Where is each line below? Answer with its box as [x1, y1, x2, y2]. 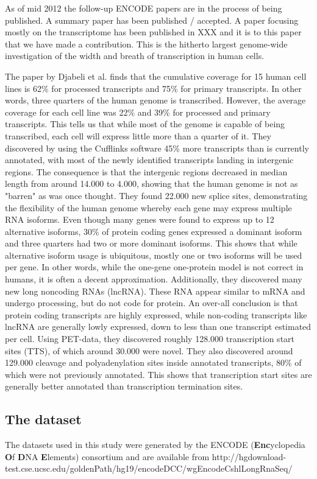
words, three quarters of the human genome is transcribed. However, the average [5, 94, 306, 107]
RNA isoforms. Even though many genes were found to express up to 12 [5, 213, 274, 226]
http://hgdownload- [212, 450, 287, 463]
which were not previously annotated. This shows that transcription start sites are [5, 368, 312, 380]
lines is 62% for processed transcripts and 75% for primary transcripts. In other [5, 82, 302, 94]
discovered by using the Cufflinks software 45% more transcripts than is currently [5, 141, 309, 154]
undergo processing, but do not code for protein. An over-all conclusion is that [5, 296, 298, 309]
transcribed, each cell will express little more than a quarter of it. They [5, 129, 271, 142]
